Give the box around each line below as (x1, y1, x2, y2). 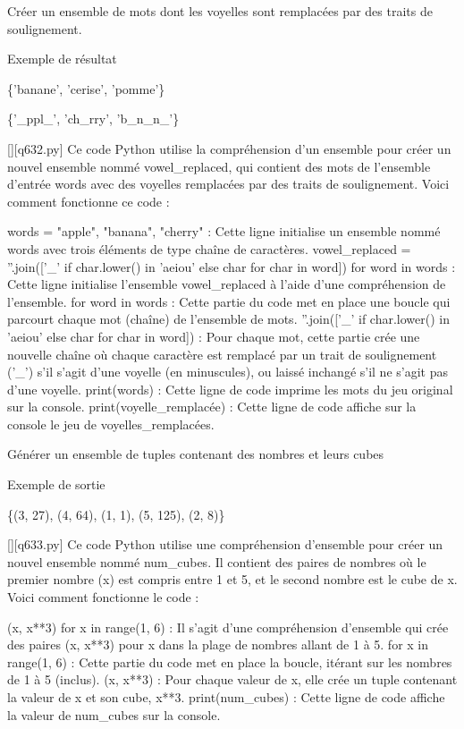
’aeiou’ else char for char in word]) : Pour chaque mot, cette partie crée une (7, 326, 420, 345)
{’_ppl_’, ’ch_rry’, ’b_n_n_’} (7, 109, 180, 128)
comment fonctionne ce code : (7, 191, 170, 210)
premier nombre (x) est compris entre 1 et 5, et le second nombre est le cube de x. (7, 570, 458, 589)
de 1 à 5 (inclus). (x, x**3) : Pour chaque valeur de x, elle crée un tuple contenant (7, 670, 458, 689)
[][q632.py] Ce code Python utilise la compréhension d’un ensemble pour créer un (7, 139, 451, 157)
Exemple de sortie (7, 475, 105, 494)
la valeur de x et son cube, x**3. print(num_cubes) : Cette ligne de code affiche (7, 688, 445, 706)
